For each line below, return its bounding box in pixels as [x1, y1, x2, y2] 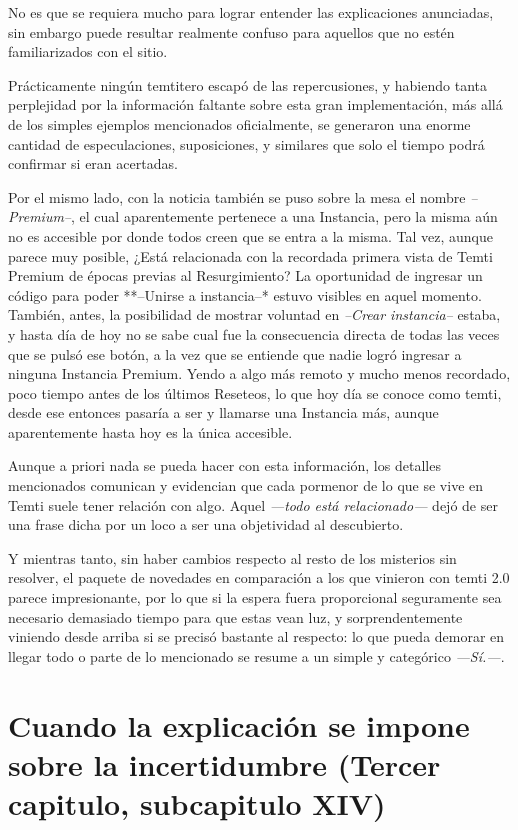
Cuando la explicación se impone [8, 704, 470, 745]
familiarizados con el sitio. [8, 41, 168, 62]
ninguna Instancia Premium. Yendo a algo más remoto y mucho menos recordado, [8, 363, 511, 384]
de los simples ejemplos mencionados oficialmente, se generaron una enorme [8, 113, 471, 134]
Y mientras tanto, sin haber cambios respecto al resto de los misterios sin [8, 547, 457, 568]
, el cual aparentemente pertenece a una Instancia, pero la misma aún [71, 206, 498, 227]
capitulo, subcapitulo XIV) [8, 782, 386, 823]
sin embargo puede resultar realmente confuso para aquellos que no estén [8, 21, 455, 42]
